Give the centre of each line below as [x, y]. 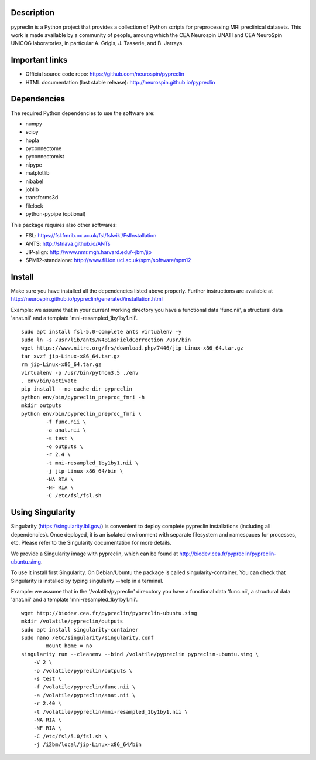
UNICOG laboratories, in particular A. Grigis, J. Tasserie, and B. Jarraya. [97, 43]
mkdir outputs [41, 406]
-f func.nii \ [66, 422]
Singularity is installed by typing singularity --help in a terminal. [87, 581]
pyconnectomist [45, 157]
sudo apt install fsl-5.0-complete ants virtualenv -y [102, 332]
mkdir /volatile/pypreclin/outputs [72, 621]
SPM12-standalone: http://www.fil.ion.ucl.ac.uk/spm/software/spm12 [108, 260]
